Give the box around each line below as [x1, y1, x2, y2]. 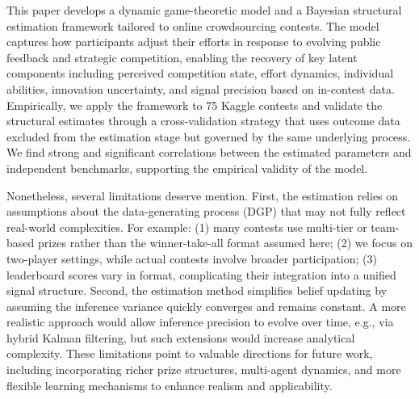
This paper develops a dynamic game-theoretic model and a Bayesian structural [6, 2, 402, 18]
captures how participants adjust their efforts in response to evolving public [6, 33, 381, 50]
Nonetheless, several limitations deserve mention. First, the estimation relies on [6, 187, 399, 204]
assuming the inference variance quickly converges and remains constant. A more [6, 297, 406, 314]
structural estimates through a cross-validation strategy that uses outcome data [6, 112, 400, 129]
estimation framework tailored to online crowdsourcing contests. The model [6, 17, 379, 34]
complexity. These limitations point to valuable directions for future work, [6, 345, 373, 362]
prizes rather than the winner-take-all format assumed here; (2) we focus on [37, 234, 413, 251]
